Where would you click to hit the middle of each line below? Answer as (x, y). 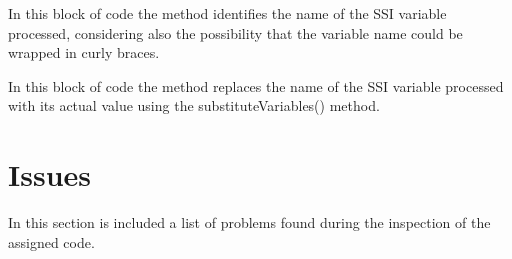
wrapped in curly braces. (84, 52)
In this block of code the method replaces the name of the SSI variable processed (256, 85)
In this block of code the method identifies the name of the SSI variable (227, 13)
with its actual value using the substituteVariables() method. (194, 105)
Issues (49, 174)
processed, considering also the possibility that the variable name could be (235, 32)
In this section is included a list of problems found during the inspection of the (249, 222)
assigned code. (51, 241)
